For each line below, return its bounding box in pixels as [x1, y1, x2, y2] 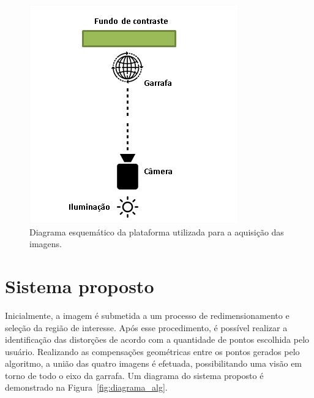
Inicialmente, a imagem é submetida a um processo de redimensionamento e [5, 308, 290, 321]
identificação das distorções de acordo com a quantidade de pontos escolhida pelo [5, 333, 310, 346]
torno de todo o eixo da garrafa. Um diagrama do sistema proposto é [5, 369, 264, 381]
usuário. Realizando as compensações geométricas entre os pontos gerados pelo [5, 345, 300, 358]
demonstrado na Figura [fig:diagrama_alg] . [5, 381, 168, 394]
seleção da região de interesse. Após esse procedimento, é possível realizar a [5, 321, 288, 334]
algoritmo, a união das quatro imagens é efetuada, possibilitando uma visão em [5, 357, 302, 370]
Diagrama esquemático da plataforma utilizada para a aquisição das [29, 225, 284, 238]
